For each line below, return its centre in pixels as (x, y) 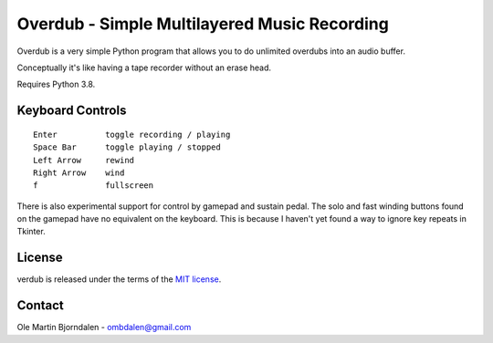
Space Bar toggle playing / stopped (127, 147)
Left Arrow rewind (84, 160)
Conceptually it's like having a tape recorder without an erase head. (144, 68)
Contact (40, 306)
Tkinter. (31, 232)
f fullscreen (94, 186)
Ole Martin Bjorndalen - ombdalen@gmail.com (104, 327)
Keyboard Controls (72, 111)
